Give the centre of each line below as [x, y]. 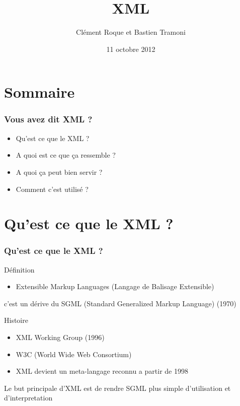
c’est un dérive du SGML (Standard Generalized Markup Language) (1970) [120, 303]
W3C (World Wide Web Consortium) [74, 354]
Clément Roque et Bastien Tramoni [131, 32]
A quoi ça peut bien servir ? [59, 172]
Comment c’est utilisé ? [52, 189]
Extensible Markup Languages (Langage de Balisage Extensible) [115, 286]
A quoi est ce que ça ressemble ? [66, 155]
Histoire [16, 320]
